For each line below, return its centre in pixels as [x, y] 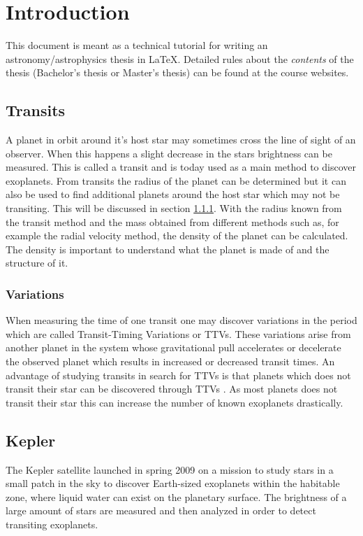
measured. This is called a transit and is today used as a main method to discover [181, 167]
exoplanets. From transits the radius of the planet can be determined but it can [176, 180]
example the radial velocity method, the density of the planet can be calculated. [177, 235]
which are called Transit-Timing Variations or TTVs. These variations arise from [178, 333]
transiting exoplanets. [52, 524]
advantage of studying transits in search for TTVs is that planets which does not [178, 375]
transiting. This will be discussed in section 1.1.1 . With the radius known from [174, 208]
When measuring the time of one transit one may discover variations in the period [181, 320]
